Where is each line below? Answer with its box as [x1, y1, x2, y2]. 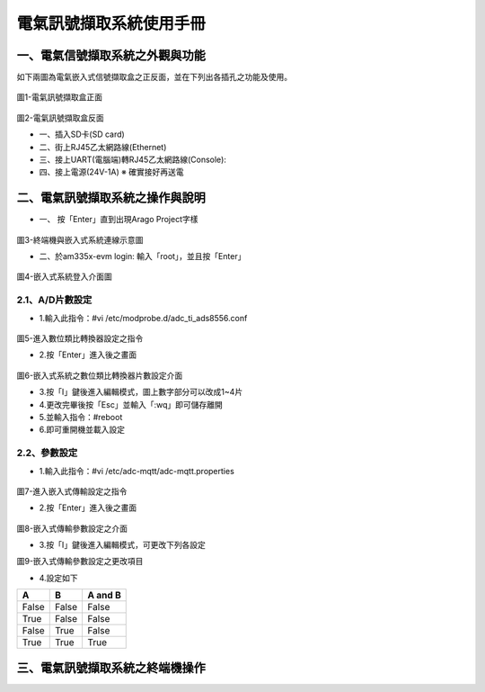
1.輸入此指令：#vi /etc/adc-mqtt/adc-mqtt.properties [39, 465, 235, 476]
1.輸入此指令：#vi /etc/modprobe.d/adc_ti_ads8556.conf [39, 312, 248, 323]
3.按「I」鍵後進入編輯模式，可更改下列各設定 [39, 540, 207, 551]
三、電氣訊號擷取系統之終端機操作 [16, 660, 206, 675]
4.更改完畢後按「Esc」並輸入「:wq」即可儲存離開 [39, 399, 224, 409]
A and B [87, 589, 121, 602]
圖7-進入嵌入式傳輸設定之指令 [16, 486, 128, 497]
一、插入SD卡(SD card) [39, 129, 125, 139]
